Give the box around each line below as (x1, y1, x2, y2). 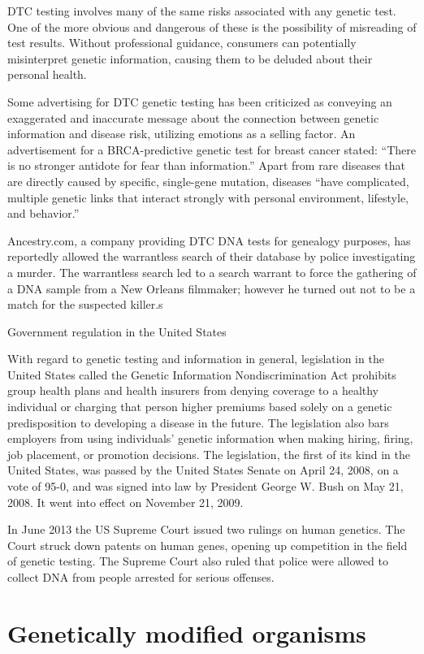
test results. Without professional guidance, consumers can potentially (7, 34, 357, 51)
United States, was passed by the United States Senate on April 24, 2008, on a (7, 461, 399, 479)
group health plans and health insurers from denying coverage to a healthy (7, 382, 379, 399)
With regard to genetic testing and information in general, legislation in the (7, 350, 384, 367)
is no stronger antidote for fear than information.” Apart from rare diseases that (7, 157, 405, 174)
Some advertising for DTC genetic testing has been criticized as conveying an (7, 93, 392, 110)
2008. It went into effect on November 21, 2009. (7, 493, 244, 510)
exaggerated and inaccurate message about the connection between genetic (7, 109, 379, 126)
